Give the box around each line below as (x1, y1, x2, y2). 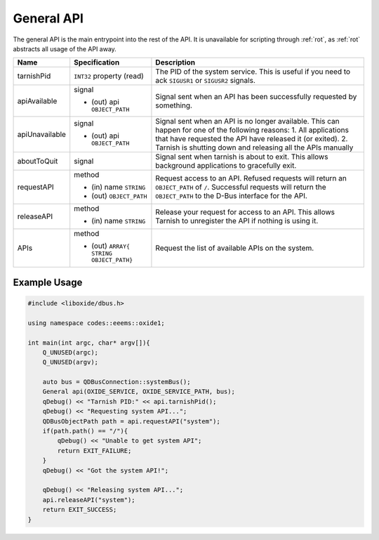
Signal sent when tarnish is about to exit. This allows (155, 152, 328, 162)
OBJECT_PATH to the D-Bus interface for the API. (155, 191, 308, 201)
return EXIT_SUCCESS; (42, 506, 117, 514)
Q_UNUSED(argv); (42, 358, 98, 367)
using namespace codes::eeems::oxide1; (27, 319, 165, 327)
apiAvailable (17, 96, 58, 105)
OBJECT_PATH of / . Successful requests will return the (155, 183, 326, 192)
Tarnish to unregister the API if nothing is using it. (155, 216, 319, 226)
